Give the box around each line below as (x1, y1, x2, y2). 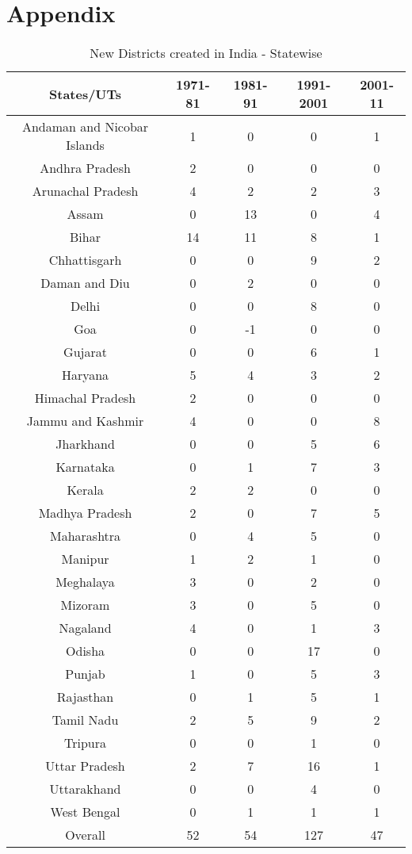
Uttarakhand (49, 779, 121, 798)
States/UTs (49, 84, 122, 103)
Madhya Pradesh (38, 504, 132, 523)
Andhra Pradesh (40, 159, 131, 178)
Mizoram (60, 596, 110, 615)
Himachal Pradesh (34, 389, 136, 408)
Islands (66, 136, 105, 155)
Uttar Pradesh (45, 756, 125, 775)
